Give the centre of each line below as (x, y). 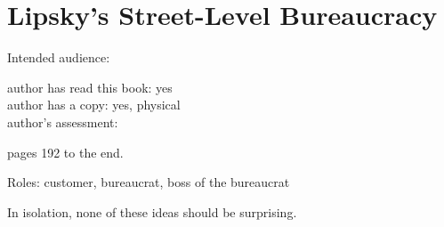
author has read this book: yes (90, 87)
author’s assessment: (63, 122)
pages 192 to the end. (65, 152)
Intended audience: (59, 57)
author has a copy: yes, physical (94, 105)
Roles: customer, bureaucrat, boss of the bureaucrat (149, 182)
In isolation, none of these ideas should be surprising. (152, 211)
